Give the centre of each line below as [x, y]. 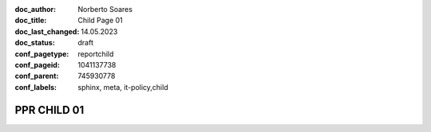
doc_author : [36, 9]
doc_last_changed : [47, 31]
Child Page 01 [100, 21]
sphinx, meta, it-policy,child [123, 87]
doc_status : [35, 43]
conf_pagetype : [42, 54]
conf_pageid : [37, 64]
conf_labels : [36, 87]
